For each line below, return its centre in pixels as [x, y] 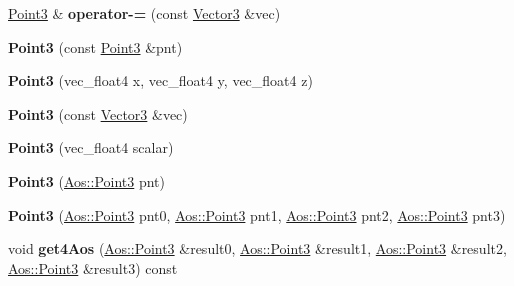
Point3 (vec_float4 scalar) [91, 147]
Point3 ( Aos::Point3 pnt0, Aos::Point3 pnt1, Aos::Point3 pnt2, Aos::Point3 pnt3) [257, 214]
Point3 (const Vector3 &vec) [98, 113]
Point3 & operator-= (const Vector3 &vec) [144, 13]
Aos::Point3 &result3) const [93, 267]
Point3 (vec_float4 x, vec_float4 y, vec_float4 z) [160, 80]
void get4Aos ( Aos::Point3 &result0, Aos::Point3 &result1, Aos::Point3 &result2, [257, 248]
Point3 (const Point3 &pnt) [95, 46]
